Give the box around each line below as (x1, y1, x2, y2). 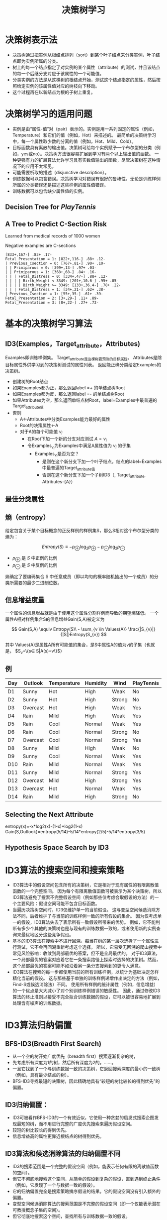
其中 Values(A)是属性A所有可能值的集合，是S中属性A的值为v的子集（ (5, 642, 147, 648)
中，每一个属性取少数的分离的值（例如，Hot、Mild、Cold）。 (12, 138, 136, 144)
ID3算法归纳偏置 (5, 1019, 72, 1031)
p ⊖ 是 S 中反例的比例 (12, 562, 58, 569)
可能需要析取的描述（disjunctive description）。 (12, 169, 109, 175)
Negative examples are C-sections (5, 242, 76, 249)
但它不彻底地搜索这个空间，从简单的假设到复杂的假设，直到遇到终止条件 (12, 1176, 161, 1182)
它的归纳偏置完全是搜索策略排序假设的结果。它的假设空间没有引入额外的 (12, 1188, 161, 1195)
